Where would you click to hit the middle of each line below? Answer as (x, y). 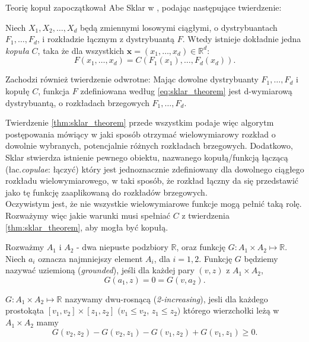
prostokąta (25, 310)
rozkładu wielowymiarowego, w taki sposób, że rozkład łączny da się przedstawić (152, 180)
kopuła (17, 50)
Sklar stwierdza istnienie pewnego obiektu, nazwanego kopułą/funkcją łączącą (147, 157)
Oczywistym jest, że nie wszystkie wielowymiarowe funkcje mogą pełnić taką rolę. (154, 204)
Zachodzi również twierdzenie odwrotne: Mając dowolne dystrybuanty (132, 79)
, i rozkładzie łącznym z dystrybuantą (106, 39)
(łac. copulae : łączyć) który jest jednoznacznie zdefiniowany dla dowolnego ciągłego (155, 169)
